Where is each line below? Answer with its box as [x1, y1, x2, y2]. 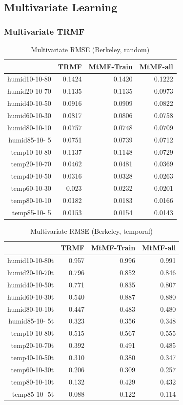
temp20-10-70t [11, 340, 54, 350]
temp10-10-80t [11, 328, 54, 338]
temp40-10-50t [11, 352, 54, 362]
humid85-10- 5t [8, 316, 54, 326]
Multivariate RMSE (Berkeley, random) [31, 44, 150, 54]
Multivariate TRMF [4, 25, 85, 37]
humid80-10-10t [7, 304, 54, 314]
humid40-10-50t [7, 279, 54, 289]
